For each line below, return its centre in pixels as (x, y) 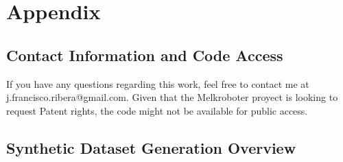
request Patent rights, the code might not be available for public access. (157, 110)
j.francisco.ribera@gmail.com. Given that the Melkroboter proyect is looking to (172, 97)
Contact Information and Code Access (145, 55)
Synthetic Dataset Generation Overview (151, 147)
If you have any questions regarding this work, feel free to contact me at (158, 83)
